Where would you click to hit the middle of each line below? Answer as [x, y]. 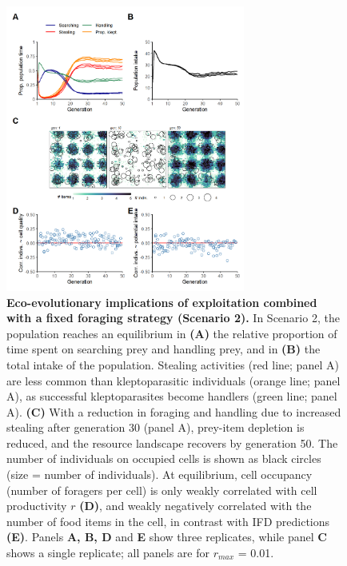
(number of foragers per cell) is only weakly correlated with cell [162, 490]
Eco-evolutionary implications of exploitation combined [162, 302]
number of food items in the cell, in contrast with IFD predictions [168, 521]
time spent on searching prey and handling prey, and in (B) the [164, 349]
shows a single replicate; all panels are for [108, 553]
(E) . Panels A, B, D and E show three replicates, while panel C [167, 537]
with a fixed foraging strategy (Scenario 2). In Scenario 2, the [173, 318]
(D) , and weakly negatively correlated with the [195, 506]
